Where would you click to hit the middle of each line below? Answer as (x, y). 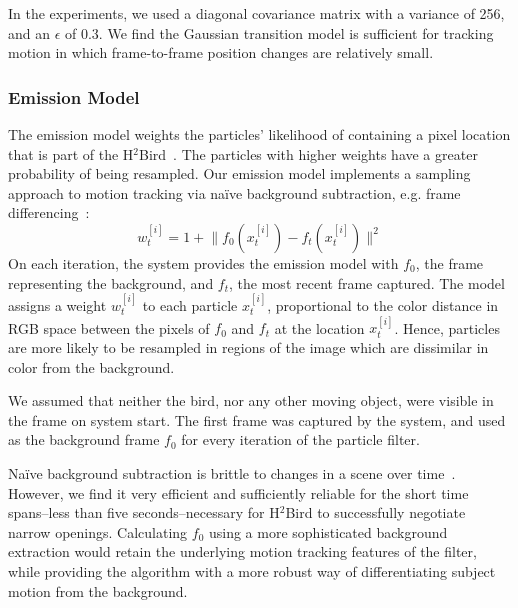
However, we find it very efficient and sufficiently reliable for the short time (238, 492)
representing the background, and (111, 282)
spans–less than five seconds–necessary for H (144, 512)
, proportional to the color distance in (383, 304)
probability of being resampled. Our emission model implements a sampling (239, 173)
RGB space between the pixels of (109, 327)
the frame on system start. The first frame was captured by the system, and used (257, 419)
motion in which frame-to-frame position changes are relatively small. (221, 52)
